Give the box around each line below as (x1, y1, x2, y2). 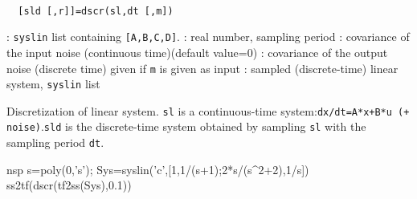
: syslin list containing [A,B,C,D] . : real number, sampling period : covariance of (6, 28, 410, 45)
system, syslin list (6, 75, 100, 92)
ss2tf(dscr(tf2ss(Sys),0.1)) (6, 177, 132, 193)
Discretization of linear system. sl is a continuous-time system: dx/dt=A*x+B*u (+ (6, 102, 410, 119)
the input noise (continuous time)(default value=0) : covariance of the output (6, 43, 388, 60)
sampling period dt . (6, 134, 104, 151)
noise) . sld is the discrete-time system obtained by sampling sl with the (6, 118, 366, 135)
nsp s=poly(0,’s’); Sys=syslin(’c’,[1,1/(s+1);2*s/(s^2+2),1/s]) (6, 160, 309, 177)
